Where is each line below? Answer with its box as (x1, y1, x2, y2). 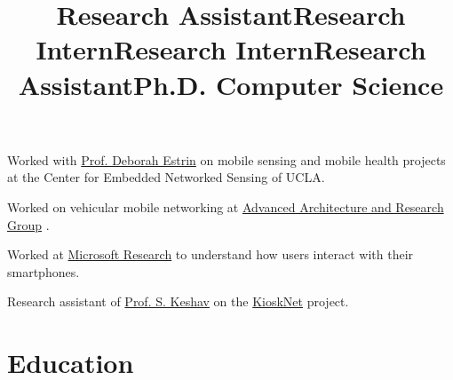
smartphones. (7, 262, 80, 281)
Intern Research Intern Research (36, 31, 426, 67)
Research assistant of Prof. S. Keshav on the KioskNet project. (7, 292, 349, 311)
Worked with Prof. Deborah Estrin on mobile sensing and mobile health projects (7, 150, 446, 169)
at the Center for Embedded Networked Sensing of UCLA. (7, 168, 325, 186)
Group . (7, 215, 50, 234)
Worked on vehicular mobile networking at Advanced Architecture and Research (7, 197, 444, 216)
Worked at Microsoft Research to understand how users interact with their (7, 245, 414, 264)
